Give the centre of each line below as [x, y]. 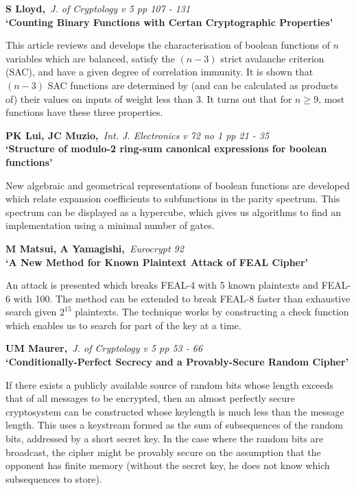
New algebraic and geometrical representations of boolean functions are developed [178, 185]
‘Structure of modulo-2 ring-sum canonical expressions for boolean [166, 148]
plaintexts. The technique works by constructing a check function [212, 312]
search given [31, 312]
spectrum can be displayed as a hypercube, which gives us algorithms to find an [174, 212]
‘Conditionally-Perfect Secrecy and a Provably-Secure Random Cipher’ [177, 362]
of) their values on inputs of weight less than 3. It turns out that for [149, 98]
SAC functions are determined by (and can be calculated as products [193, 85]
